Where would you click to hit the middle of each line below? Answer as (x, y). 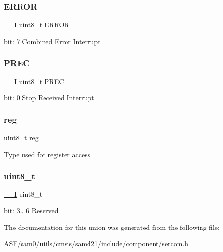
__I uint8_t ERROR (37, 25)
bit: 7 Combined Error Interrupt (52, 41)
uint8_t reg (21, 138)
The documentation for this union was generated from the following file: (112, 227)
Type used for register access (47, 154)
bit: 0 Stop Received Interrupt (49, 98)
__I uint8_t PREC (34, 81)
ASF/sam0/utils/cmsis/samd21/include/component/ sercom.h (96, 243)
